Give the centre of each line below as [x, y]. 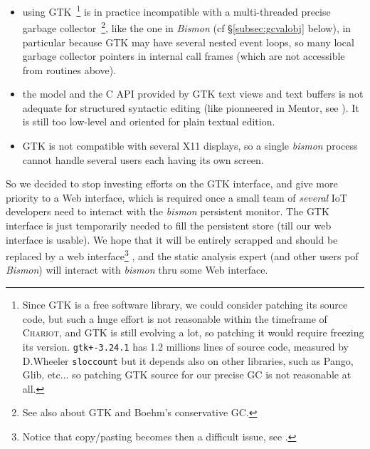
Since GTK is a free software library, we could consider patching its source [185, 305]
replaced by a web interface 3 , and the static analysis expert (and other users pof [182, 255]
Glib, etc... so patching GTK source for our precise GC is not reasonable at [187, 375]
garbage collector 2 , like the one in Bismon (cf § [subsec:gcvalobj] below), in [187, 27]
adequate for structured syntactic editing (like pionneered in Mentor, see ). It [191, 107]
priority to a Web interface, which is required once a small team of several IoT [176, 197]
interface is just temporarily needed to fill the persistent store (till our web [169, 226]
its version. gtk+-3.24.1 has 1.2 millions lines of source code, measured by [185, 346]
